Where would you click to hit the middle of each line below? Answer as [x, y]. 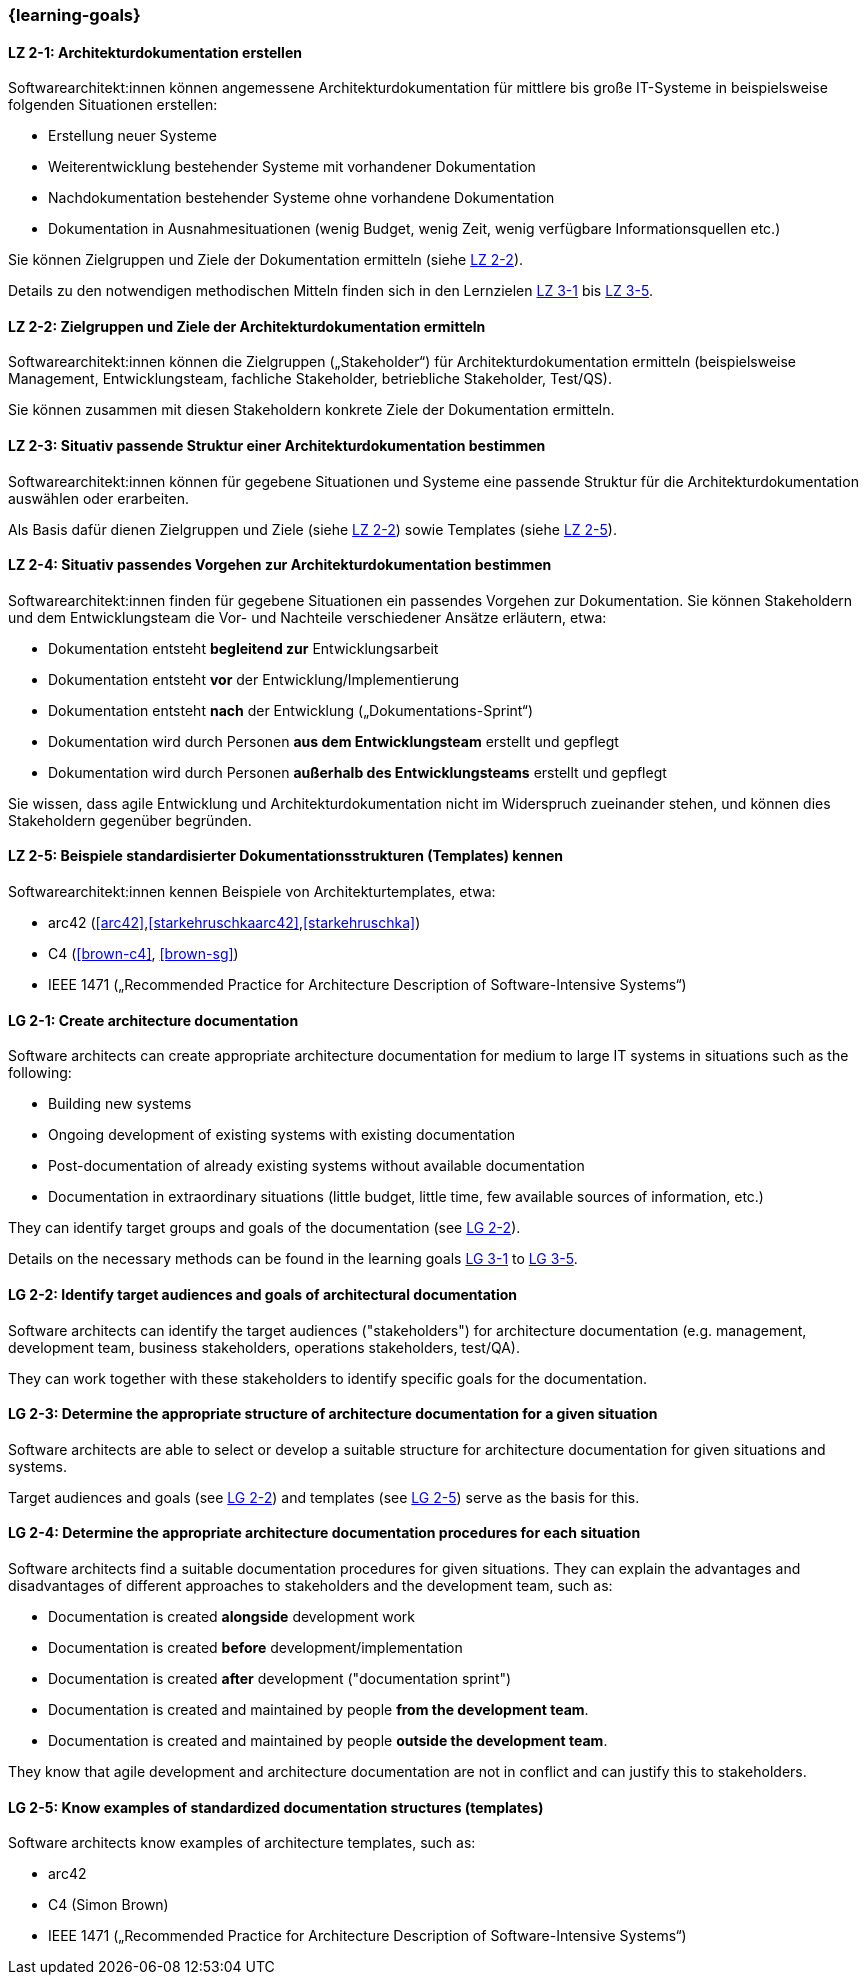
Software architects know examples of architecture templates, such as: [242, 1843]
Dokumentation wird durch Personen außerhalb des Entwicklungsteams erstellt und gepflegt [357, 772]
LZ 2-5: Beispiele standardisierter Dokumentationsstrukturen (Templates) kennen [285, 856]
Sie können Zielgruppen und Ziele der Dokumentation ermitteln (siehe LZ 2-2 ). [266, 260]
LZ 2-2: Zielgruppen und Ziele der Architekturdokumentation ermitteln [247, 326]
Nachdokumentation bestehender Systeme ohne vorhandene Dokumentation [301, 198]
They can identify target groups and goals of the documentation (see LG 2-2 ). [264, 1228]
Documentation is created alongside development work [231, 1616]
